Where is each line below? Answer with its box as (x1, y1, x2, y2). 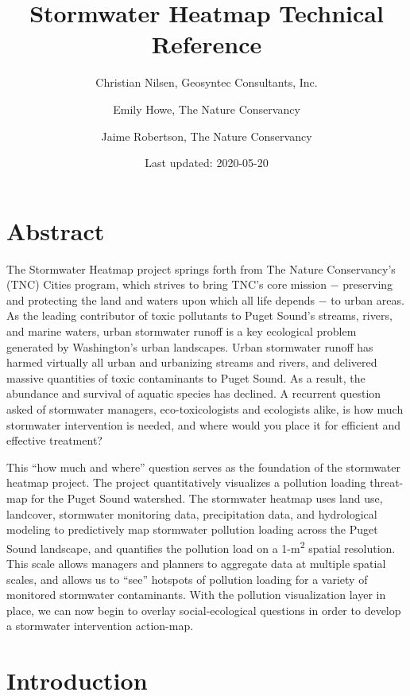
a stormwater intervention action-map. (6, 617, 194, 634)
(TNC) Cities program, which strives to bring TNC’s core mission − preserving (6, 276, 393, 293)
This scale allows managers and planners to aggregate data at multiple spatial (6, 554, 386, 571)
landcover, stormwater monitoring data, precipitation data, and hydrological (6, 505, 377, 522)
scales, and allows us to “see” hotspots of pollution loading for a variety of (6, 570, 368, 587)
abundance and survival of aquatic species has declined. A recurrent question (6, 385, 381, 402)
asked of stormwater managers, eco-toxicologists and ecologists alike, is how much (6, 400, 404, 417)
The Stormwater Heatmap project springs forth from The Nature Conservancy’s (6, 260, 396, 277)
